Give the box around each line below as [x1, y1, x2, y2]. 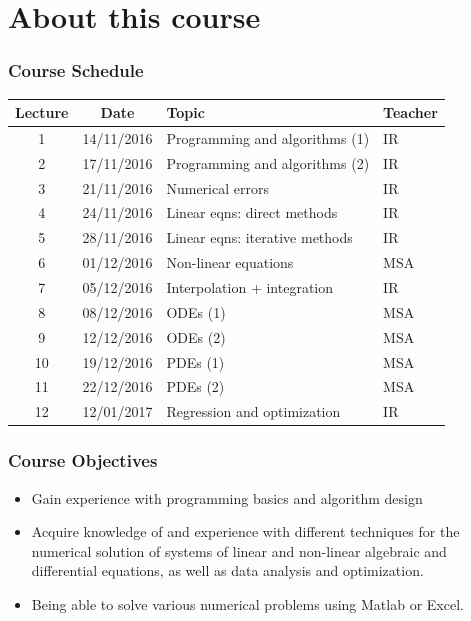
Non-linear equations [166, 252, 294, 273]
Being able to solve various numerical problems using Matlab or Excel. [31, 593, 464, 614]
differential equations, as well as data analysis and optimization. [31, 560, 424, 581]
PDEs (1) [166, 351, 225, 372]
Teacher [383, 102, 438, 123]
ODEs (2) [166, 326, 226, 347]
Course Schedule [8, 58, 144, 83]
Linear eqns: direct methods [166, 202, 338, 223]
